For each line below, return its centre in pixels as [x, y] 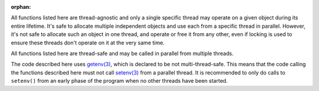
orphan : [21, 7]
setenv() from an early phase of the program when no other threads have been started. [119, 81]
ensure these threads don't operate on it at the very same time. [88, 43]
